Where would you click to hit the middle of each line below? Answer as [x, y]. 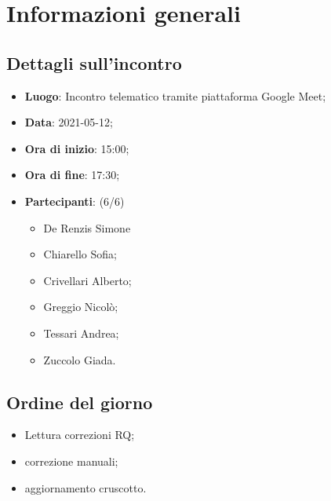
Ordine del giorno [80, 402]
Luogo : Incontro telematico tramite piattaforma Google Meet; [175, 95]
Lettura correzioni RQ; [80, 435]
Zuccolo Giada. [80, 359]
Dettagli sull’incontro [94, 62]
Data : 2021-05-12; [69, 122]
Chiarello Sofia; [80, 254]
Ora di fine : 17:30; [72, 175]
